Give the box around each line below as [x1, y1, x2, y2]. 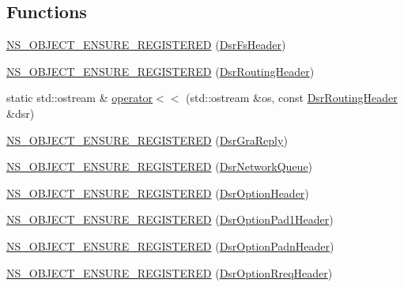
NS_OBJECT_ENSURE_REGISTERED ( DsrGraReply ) [6, 131, 288, 148]
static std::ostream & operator [6, 89, 153, 106]
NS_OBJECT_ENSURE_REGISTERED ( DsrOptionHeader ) [6, 184, 309, 201]
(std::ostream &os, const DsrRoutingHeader [186, 89, 398, 106]
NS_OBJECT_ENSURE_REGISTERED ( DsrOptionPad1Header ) [6, 211, 334, 228]
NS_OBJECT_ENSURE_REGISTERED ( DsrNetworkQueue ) [6, 158, 313, 175]
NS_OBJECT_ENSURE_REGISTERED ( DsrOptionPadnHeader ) [6, 237, 334, 254]
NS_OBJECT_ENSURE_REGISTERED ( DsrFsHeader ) [6, 36, 286, 53]
